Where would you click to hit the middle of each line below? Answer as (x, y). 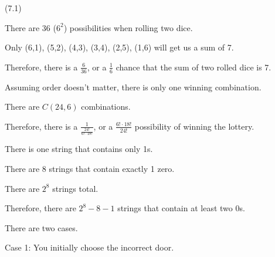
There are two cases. (41, 227)
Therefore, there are (40, 208)
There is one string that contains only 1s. (79, 149)
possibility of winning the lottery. (194, 126)
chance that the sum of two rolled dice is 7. (193, 67)
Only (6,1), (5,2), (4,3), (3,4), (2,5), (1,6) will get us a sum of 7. (119, 47)
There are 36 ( (30, 27)
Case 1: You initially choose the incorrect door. (89, 247)
